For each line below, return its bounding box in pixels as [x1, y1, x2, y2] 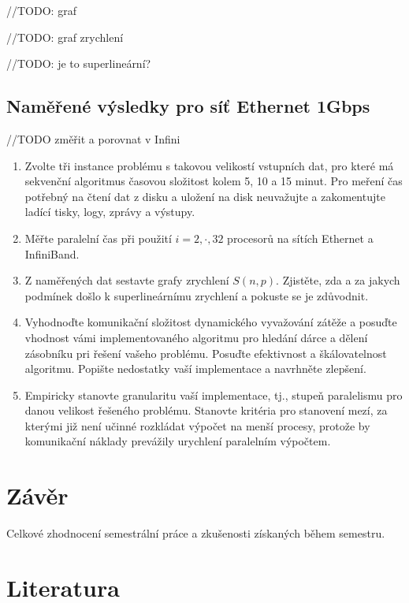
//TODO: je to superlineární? [6, 55, 151, 72]
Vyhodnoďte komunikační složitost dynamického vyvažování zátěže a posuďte [24, 314, 397, 330]
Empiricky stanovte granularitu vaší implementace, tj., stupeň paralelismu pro [24, 386, 403, 403]
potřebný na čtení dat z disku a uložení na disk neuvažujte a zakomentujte [24, 188, 385, 204]
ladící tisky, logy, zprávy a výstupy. [24, 203, 195, 220]
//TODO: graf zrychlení [6, 28, 124, 45]
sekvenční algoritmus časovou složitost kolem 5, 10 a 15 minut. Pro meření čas [24, 173, 403, 189]
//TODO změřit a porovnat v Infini [6, 130, 180, 147]
